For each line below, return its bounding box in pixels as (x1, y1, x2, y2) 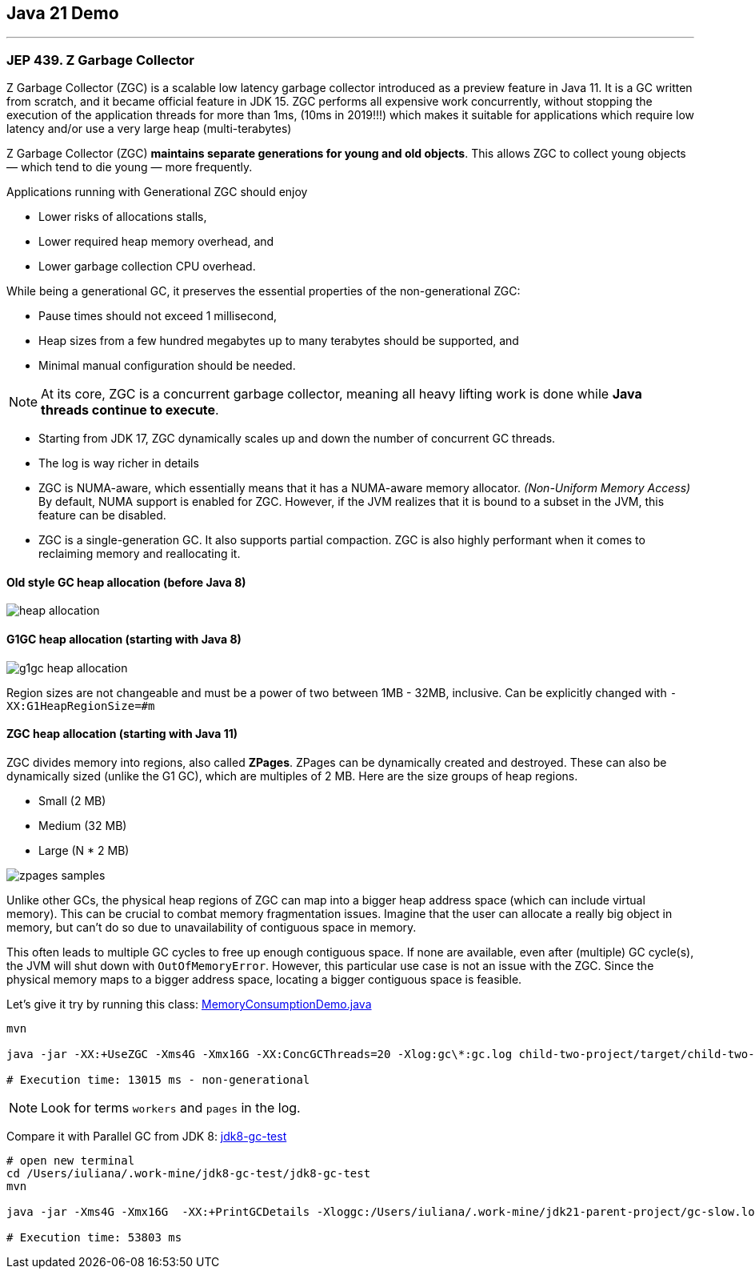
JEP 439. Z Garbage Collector (6, 51, 194, 68)
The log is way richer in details (38, 456, 199, 471)
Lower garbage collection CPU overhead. (38, 259, 256, 274)
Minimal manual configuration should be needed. (38, 359, 296, 373)
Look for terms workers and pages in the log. (41, 1099, 301, 1116)
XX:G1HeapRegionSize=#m (6, 699, 155, 712)
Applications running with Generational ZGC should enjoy (6, 185, 308, 199)
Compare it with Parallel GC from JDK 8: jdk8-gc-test (6, 1129, 287, 1143)
